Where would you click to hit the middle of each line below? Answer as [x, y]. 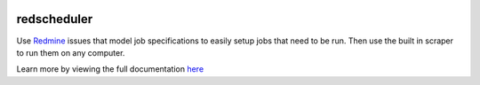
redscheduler [55, 19]
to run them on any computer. [71, 52]
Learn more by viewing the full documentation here [110, 69]
